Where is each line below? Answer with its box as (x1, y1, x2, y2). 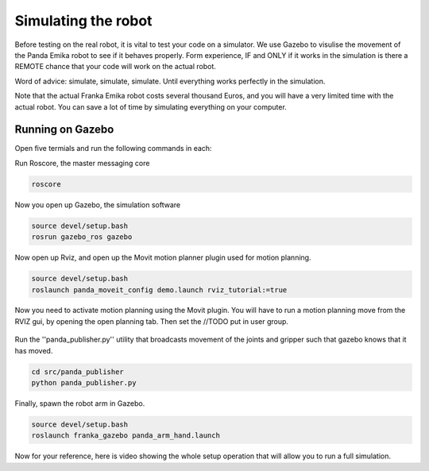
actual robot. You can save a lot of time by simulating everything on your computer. (14, 102, 288, 111)
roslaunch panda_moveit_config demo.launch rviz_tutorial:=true (31, 285, 288, 294)
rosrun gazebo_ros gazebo (31, 233, 133, 241)
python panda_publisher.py (31, 378, 137, 388)
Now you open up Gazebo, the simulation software (14, 199, 181, 210)
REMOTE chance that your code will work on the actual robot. (14, 62, 216, 71)
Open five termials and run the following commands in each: (14, 144, 212, 153)
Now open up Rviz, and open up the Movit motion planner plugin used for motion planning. (14, 253, 311, 262)
